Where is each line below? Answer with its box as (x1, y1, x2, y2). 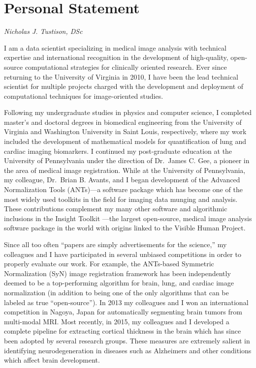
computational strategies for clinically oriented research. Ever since (25, 61, 227, 72)
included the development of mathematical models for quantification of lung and (4, 136, 247, 146)
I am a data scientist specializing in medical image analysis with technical (4, 42, 226, 53)
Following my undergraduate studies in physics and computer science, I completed (4, 107, 252, 117)
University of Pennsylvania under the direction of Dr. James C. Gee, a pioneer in (4, 155, 250, 166)
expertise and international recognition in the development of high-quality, (4, 52, 228, 62)
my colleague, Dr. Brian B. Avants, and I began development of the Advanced (4, 174, 240, 185)
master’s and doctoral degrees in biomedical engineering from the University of (4, 116, 242, 127)
